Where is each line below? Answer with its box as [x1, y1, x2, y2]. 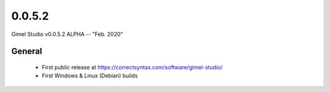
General [11, 46, 43, 57]
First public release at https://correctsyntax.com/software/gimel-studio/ [42, 63, 223, 71]
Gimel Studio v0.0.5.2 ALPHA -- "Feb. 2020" [11, 30, 123, 38]
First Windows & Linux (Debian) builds [42, 72, 138, 79]
